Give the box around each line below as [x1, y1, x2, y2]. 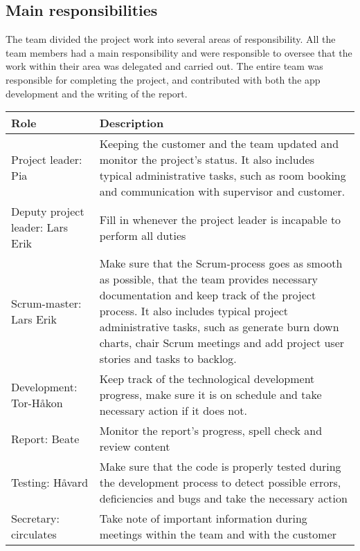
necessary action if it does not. [99, 402, 247, 419]
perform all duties [99, 227, 186, 243]
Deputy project [11, 203, 84, 220]
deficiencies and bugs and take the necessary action [99, 490, 348, 507]
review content [99, 438, 170, 455]
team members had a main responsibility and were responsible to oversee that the [6, 45, 352, 59]
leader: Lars [11, 219, 69, 236]
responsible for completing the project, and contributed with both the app [6, 72, 321, 86]
